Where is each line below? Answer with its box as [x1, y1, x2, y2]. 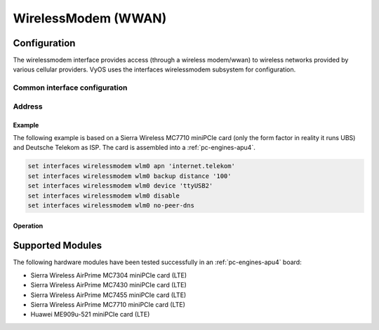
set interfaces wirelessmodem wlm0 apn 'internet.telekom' [27, 162, 235, 170]
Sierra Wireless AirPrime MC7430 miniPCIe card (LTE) [30, 281, 187, 289]
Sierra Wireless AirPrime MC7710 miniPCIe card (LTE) [30, 300, 186, 308]
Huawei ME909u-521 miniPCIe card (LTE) [30, 310, 150, 319]
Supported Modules [13, 240, 102, 252]
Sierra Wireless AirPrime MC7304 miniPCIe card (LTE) [30, 270, 187, 280]
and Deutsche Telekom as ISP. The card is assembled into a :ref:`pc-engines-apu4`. [13, 144, 255, 152]
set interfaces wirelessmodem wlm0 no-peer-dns [27, 201, 194, 209]
